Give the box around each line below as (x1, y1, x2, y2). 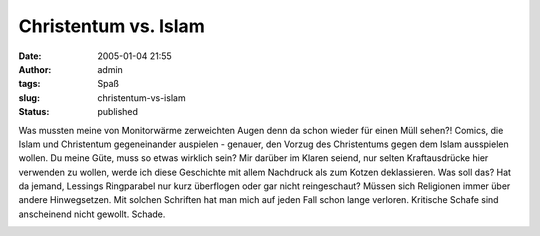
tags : (18, 78, 41, 90)
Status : (18, 106, 50, 118)
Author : (18, 63, 52, 75)
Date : (18, 50, 42, 62)
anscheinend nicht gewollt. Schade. (18, 208, 166, 220)
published (97, 106, 139, 118)
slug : (18, 91, 40, 104)
